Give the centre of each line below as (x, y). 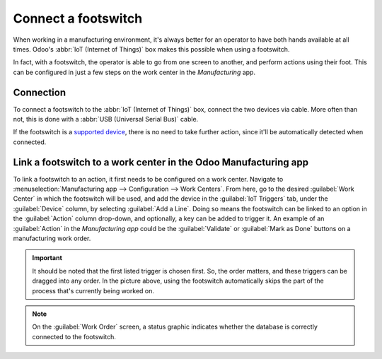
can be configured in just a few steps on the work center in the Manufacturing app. (134, 72)
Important (47, 258)
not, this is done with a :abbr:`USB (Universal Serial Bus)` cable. (106, 119)
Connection (40, 92)
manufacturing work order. (52, 239)
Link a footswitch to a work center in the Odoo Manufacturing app (161, 162)
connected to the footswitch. (74, 336)
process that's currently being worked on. (93, 290)
